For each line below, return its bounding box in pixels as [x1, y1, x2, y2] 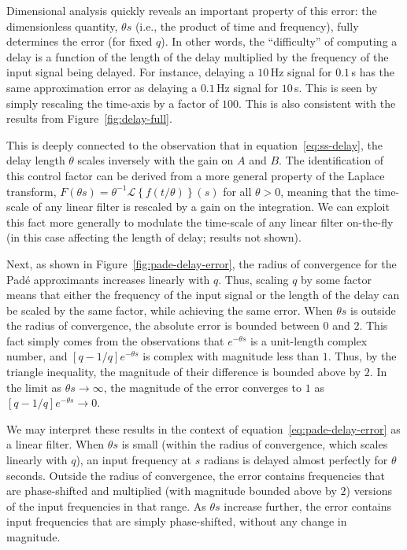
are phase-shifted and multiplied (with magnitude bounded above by [6, 482, 337, 499]
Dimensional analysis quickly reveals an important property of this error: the [6, 2, 377, 18]
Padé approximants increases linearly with [6, 271, 210, 287]
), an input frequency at [76, 452, 192, 468]
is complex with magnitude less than [142, 348, 320, 364]
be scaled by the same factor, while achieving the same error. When [6, 301, 333, 318]
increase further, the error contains [224, 497, 392, 514]
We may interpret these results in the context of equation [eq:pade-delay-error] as [6, 420, 401, 437]
